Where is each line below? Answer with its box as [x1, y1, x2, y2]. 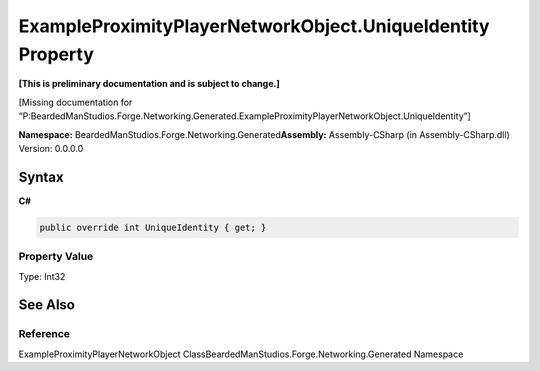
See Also [18, 296, 75, 314]
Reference [18, 327, 70, 341]
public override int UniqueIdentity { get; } [39, 221, 267, 233]
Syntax [18, 168, 64, 185]
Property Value [18, 250, 94, 264]
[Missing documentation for [18, 96, 133, 108]
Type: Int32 [18, 270, 66, 282]
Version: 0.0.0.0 [18, 142, 84, 154]
